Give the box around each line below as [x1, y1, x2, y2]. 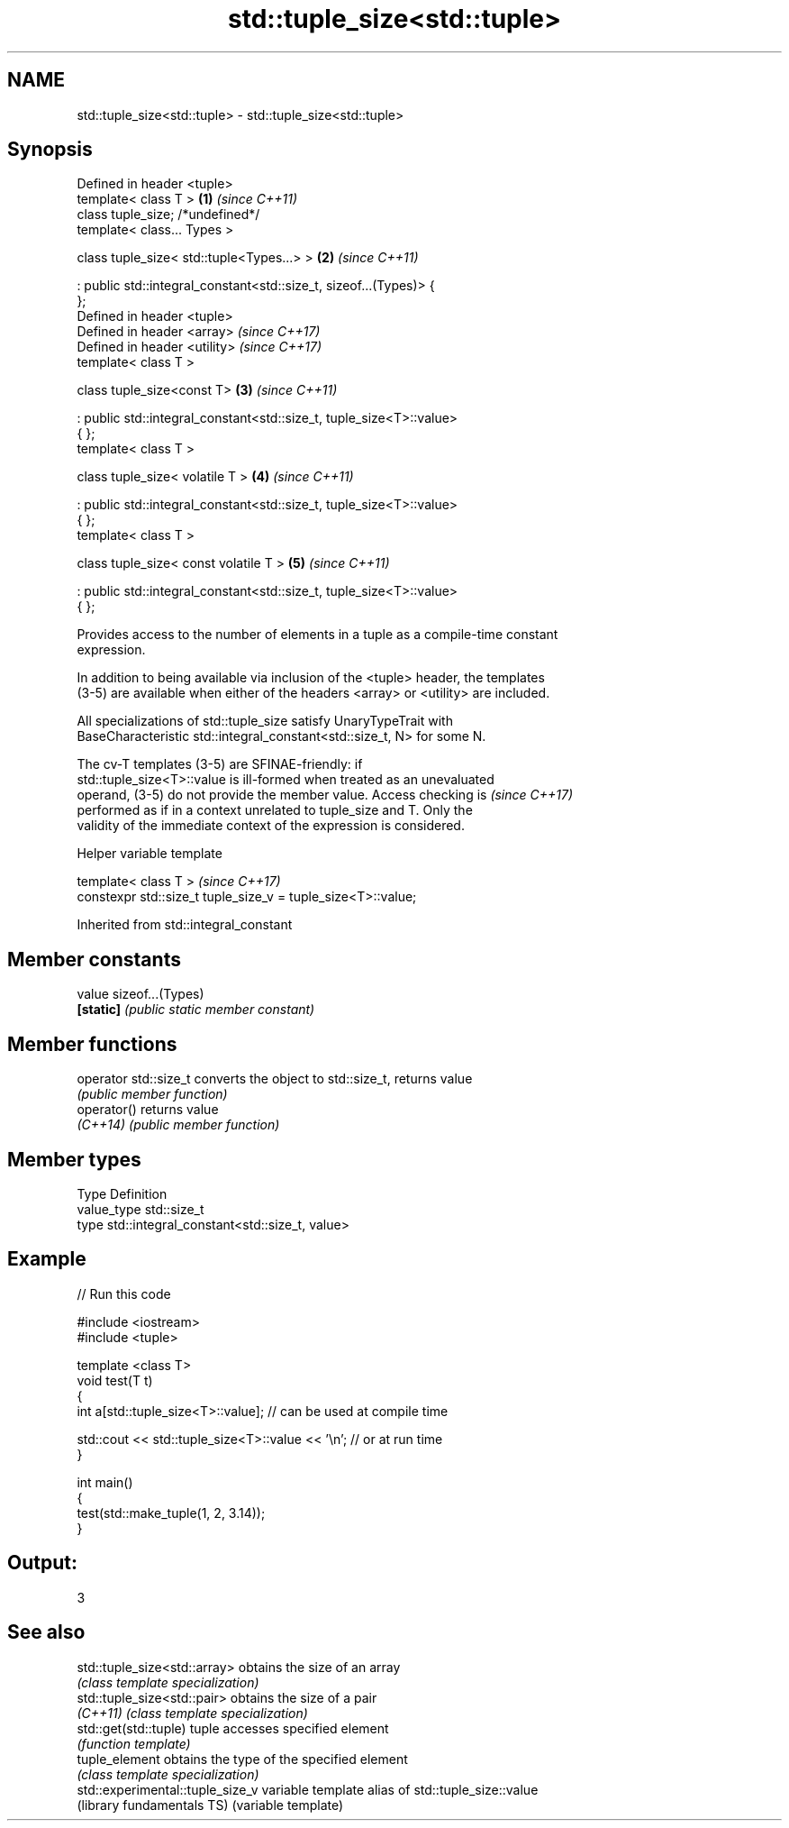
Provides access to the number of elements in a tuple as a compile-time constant [77, 626, 558, 643]
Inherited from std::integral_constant [77, 917, 293, 933]
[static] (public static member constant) [77, 1001, 315, 1018]
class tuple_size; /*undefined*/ [77, 206, 260, 223]
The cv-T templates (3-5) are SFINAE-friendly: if [77, 756, 363, 772]
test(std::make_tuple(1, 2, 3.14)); [77, 1504, 266, 1521]
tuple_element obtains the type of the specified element [77, 1750, 408, 1767]
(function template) [77, 1735, 191, 1751]
